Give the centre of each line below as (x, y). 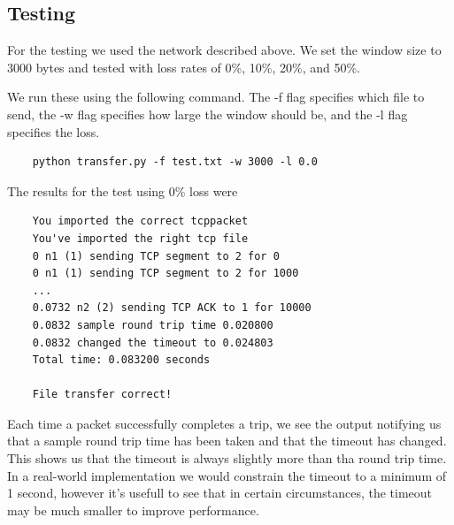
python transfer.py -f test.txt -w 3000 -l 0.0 (175, 162)
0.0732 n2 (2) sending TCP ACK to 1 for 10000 (172, 308)
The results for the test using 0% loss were (123, 190)
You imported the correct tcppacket (140, 221)
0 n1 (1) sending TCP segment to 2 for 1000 (165, 274)
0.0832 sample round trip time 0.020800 (153, 325)
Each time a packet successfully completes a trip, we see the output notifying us (224, 423)
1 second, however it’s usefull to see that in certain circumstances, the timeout (220, 493)
